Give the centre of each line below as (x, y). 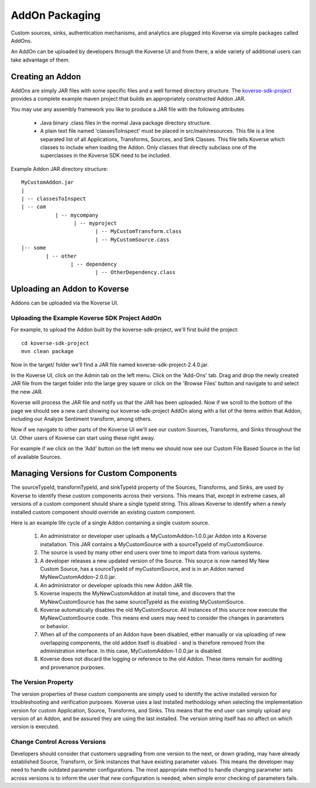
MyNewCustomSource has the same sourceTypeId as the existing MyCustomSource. (142, 602)
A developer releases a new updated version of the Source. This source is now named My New (154, 561)
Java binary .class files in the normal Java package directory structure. (126, 122)
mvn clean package (48, 352)
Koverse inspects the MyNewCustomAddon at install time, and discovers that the (138, 594)
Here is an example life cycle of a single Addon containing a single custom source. (110, 523)
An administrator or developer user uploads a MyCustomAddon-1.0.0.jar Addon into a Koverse (153, 536)
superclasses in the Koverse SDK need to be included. (105, 156)
